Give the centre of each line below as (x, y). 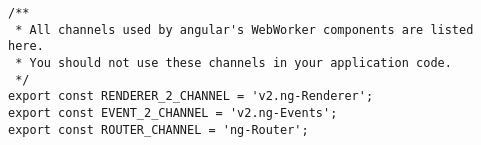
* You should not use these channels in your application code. (233, 62)
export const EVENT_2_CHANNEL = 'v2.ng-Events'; (173, 112)
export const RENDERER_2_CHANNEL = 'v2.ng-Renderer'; (191, 96)
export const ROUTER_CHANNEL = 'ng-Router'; (158, 129)
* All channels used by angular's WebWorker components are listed (244, 29)
